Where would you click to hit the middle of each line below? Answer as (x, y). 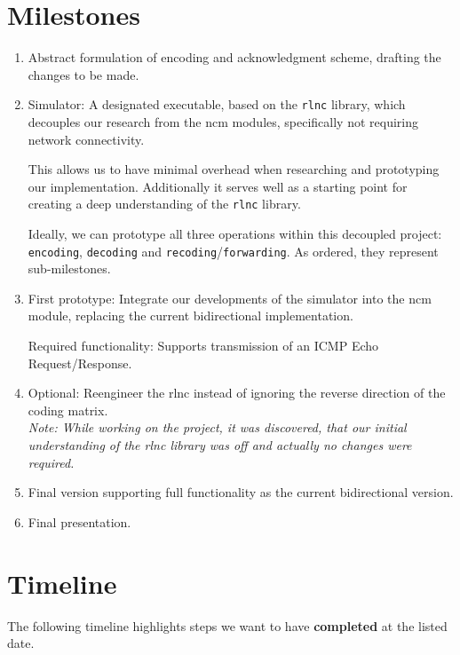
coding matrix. (68, 410)
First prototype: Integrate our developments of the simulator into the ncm (230, 298)
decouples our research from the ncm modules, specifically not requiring (223, 121)
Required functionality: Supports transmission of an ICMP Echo (203, 346)
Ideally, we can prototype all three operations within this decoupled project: (235, 233)
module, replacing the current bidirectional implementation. (190, 316)
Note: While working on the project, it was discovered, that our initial (217, 427)
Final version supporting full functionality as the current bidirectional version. (241, 492)
